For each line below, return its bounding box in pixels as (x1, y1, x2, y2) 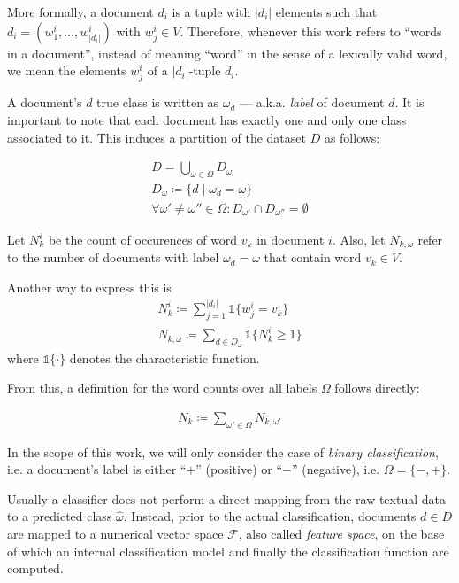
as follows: (324, 128, 380, 146)
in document (256, 230, 325, 249)
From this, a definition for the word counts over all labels (7, 378, 317, 397)
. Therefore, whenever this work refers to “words (180, 21, 442, 40)
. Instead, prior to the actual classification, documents (123, 507, 417, 525)
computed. (7, 559, 64, 578)
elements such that (275, 3, 378, 20)
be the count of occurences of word (48, 230, 238, 249)
